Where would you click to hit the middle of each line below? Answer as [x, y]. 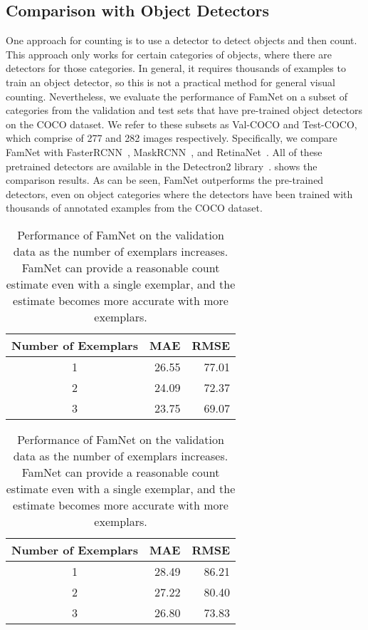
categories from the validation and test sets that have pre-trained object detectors [184, 110]
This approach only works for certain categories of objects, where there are [169, 54]
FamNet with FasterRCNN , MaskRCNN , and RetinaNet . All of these [164, 151]
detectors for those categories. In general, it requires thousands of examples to [176, 68]
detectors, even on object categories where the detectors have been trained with [179, 193]
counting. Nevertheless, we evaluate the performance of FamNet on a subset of [177, 96]
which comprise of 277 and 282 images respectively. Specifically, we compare [172, 138]
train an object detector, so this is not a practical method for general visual [170, 82]
